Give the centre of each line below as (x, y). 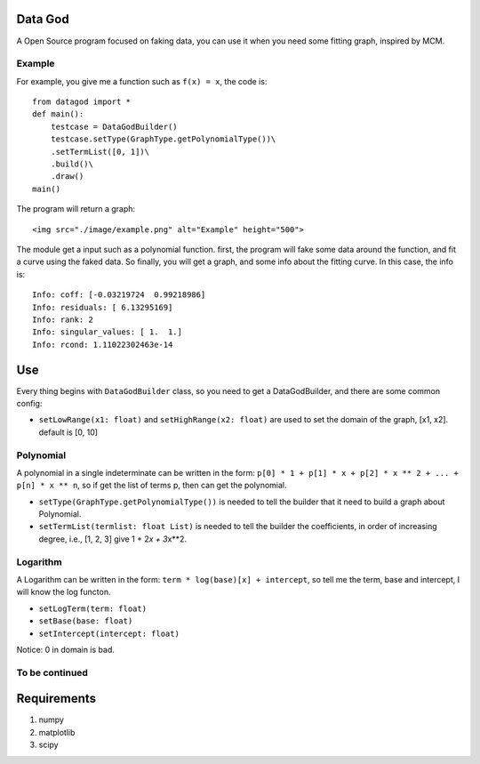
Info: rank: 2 (63, 319)
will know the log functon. (64, 592)
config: (29, 403)
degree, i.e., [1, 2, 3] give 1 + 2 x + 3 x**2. (112, 539)
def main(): (58, 114)
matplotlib (57, 732)
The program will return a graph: (76, 209)
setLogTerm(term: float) (92, 608)
